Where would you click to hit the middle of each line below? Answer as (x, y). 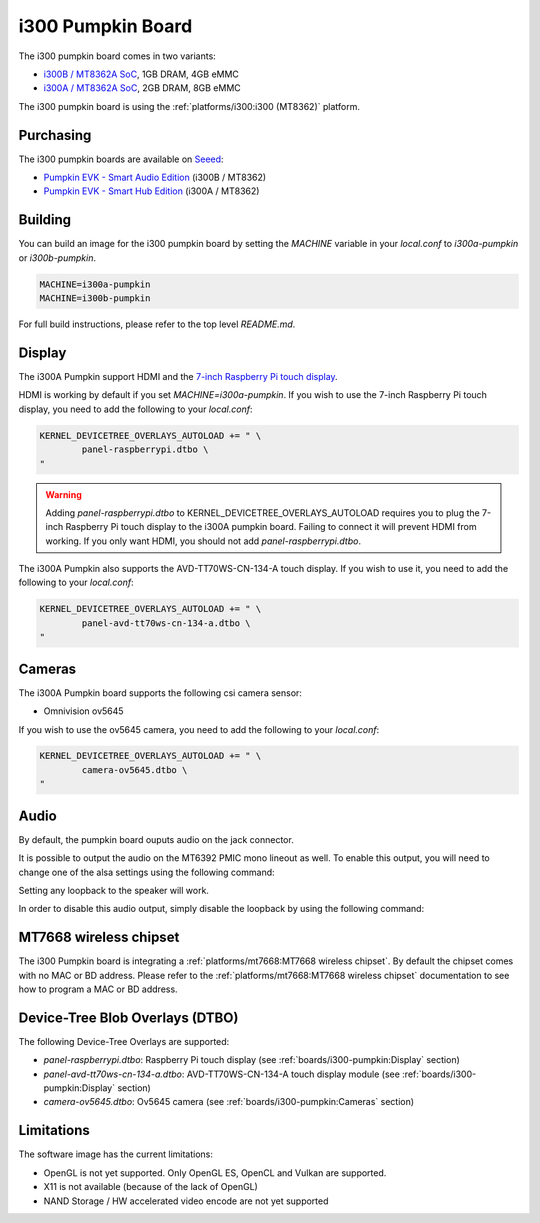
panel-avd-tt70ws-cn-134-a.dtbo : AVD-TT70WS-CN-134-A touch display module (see (221, 1074)
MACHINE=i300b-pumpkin (95, 298)
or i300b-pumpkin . (57, 257)
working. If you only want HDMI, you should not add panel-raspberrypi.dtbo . (203, 541)
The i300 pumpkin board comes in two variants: (117, 56)
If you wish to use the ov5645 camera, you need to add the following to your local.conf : (199, 729)
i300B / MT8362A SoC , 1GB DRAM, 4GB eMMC (141, 74)
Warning (63, 494)
